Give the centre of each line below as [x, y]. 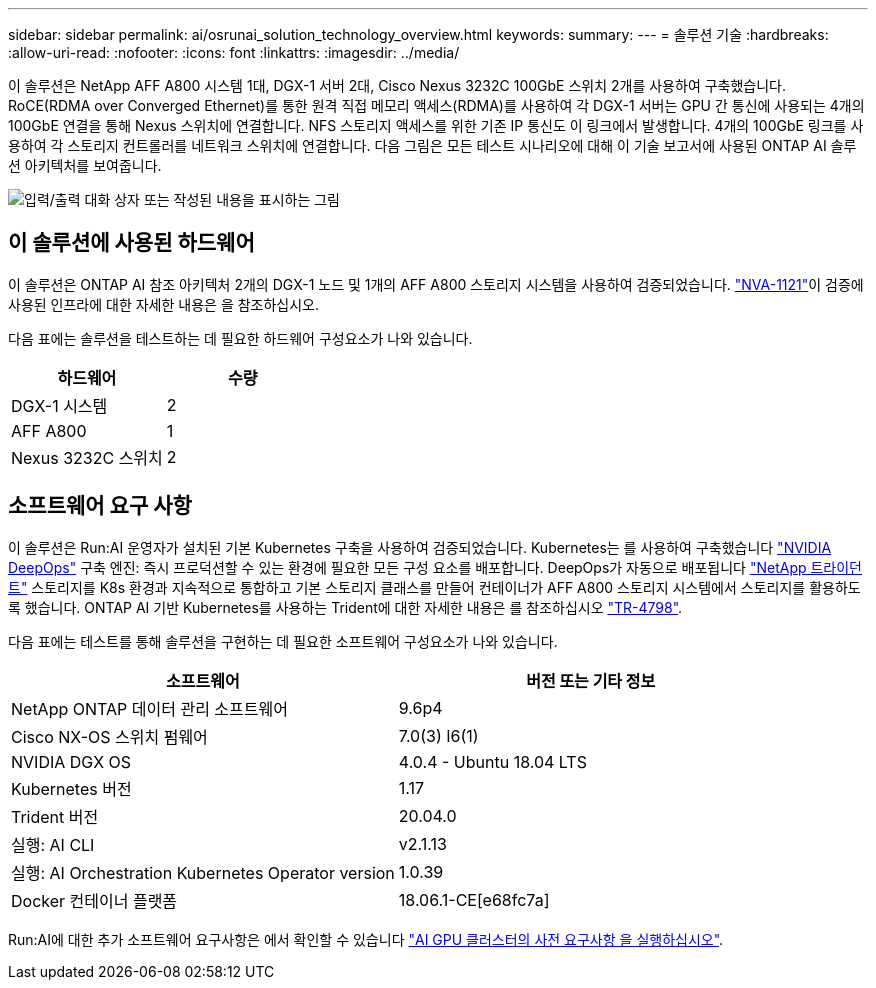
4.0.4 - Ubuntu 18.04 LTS [492, 761]
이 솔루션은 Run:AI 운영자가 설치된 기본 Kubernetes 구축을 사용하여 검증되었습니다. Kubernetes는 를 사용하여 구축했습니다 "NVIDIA [420, 547]
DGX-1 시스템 [59, 405]
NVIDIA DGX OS [71, 761]
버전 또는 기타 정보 [591, 680]
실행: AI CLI [53, 844]
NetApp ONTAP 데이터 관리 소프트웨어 [149, 708]
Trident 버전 [55, 816]
